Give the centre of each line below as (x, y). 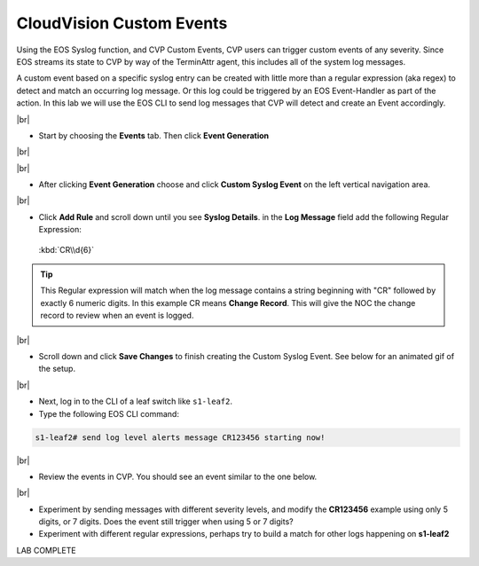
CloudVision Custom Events (122, 23)
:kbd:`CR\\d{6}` (67, 249)
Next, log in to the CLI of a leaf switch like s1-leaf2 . (135, 401)
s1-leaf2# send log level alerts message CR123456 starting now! (180, 437)
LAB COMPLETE (46, 550)
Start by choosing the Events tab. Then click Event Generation (154, 135)
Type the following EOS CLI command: (109, 413)
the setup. (57, 369)
